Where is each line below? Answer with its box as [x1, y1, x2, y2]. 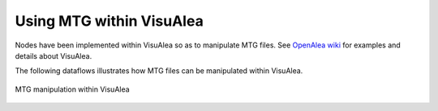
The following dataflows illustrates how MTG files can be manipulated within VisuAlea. [15, 66, 303, 76]
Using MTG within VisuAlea [15, 12, 204, 30]
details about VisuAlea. [15, 51, 92, 60]
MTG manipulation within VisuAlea [15, 84, 130, 94]
